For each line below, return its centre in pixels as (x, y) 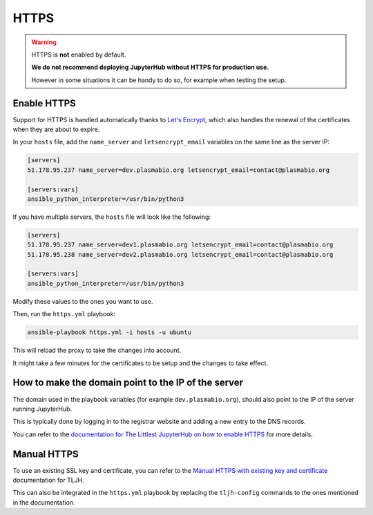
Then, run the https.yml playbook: (64, 314)
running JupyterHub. (42, 409)
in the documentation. (44, 502)
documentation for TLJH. (48, 480)
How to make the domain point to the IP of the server (128, 383)
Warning (44, 42)
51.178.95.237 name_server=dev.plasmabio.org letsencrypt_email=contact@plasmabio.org (179, 170)
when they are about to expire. (56, 129)
